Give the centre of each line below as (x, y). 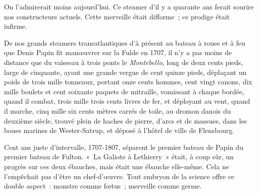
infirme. (16, 26)
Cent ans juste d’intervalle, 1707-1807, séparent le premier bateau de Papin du (124, 147)
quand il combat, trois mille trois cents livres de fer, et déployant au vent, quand (127, 101)
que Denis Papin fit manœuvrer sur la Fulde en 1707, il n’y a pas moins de (118, 52)
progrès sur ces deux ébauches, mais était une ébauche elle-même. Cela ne (117, 166)
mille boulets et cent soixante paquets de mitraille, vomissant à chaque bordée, (124, 91)
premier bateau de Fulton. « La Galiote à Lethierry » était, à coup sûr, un (119, 157)
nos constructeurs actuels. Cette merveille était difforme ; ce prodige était (117, 16)
